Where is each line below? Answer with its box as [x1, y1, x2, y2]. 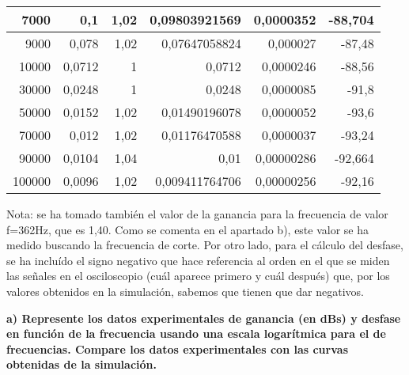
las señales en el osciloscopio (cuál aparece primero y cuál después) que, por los [6, 267, 390, 284]
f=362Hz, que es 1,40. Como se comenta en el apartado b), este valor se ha [6, 221, 369, 237]
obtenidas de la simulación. [6, 356, 157, 373]
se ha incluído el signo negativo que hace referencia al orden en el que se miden [6, 252, 390, 268]
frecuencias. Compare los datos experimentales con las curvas [6, 340, 348, 357]
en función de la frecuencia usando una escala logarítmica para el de [6, 325, 386, 342]
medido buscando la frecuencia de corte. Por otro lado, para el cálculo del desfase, [6, 237, 403, 253]
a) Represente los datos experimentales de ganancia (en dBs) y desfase [6, 309, 401, 326]
